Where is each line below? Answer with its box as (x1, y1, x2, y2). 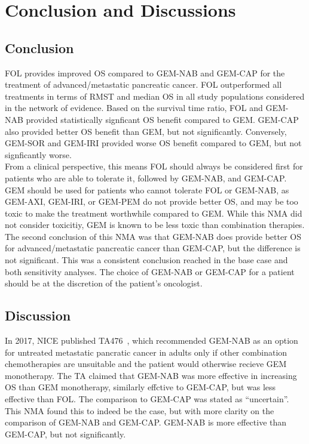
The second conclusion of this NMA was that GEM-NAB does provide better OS (5, 230, 301, 242)
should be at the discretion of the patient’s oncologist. (5, 277, 203, 289)
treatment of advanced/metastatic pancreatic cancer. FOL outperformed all (5, 78, 282, 91)
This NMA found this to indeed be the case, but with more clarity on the (5, 404, 274, 417)
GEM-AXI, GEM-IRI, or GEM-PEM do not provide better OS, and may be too (5, 195, 298, 208)
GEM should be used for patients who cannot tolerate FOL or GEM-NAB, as (5, 183, 289, 196)
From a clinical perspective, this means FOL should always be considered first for (5, 160, 303, 172)
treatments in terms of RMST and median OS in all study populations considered (5, 90, 305, 102)
